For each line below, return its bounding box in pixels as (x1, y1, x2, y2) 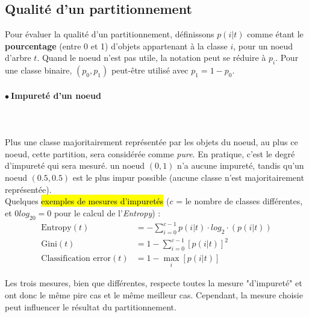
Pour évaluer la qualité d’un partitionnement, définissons (5, 28, 214, 40)
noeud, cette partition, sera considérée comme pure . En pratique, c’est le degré (5, 147, 295, 160)
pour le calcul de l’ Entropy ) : (54, 206, 161, 219)
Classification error (41, 254, 111, 263)
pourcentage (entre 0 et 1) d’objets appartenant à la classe (5, 39, 228, 52)
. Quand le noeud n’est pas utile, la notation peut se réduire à (37, 51, 266, 64)
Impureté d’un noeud (11, 89, 101, 101)
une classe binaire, (5, 64, 72, 77)
